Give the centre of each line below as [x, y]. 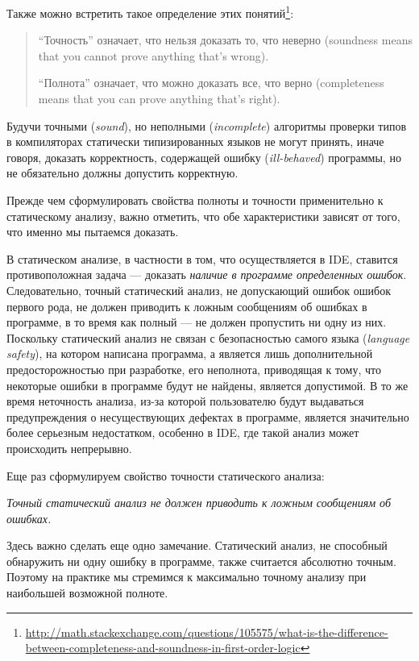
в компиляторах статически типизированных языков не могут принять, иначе [195, 141]
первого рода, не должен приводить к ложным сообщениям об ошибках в [187, 306]
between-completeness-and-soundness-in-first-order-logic [163, 648]
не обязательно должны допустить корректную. [122, 173]
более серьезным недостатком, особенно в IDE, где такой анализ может [183, 432]
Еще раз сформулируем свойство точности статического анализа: [166, 475]
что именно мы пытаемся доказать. [93, 232]
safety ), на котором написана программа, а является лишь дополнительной [190, 353]
